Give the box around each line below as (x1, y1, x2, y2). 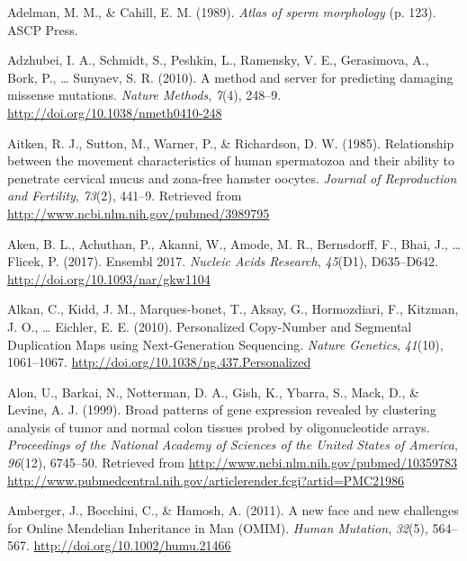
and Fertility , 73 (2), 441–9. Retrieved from (7, 186, 242, 205)
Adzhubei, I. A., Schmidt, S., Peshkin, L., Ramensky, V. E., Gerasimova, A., (7, 50, 429, 69)
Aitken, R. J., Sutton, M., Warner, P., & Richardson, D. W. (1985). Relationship (7, 133, 454, 152)
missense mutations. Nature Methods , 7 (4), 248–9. (7, 85, 282, 104)
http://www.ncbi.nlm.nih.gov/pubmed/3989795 (7, 203, 270, 222)
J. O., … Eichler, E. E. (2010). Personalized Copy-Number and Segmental (7, 316, 412, 335)
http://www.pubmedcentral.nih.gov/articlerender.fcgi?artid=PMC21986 (7, 470, 405, 489)
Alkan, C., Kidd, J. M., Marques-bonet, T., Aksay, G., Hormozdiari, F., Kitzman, (7, 299, 459, 318)
